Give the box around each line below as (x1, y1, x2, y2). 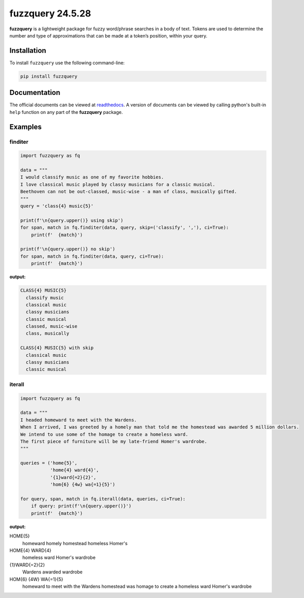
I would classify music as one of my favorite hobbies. (20, 175, 164, 180)
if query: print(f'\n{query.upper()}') (31, 503, 132, 509)
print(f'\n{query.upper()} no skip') (20, 246, 116, 252)
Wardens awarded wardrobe (22, 569, 83, 575)
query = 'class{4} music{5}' (20, 203, 94, 209)
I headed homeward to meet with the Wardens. (20, 417, 137, 423)
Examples (9, 122, 42, 131)
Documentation (9, 88, 61, 97)
